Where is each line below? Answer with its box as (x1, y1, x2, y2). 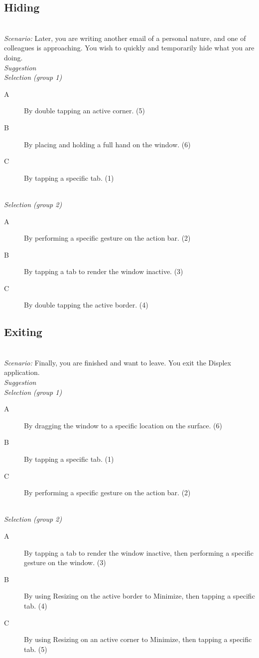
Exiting (4, 324, 42, 339)
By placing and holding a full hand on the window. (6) (24, 139, 191, 149)
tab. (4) (24, 600, 47, 611)
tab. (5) (24, 644, 47, 654)
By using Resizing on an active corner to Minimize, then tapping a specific (24, 634, 252, 645)
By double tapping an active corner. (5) (24, 105, 145, 116)
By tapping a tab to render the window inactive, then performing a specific (24, 547, 254, 558)
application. (4, 367, 40, 377)
